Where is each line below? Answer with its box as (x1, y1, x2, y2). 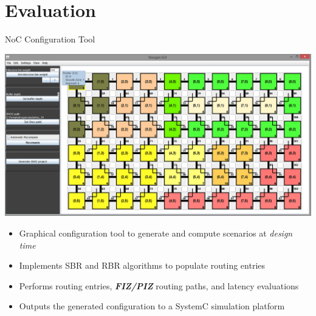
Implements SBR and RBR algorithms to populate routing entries (19, 259, 266, 272)
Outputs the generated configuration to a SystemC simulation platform (19, 300, 285, 312)
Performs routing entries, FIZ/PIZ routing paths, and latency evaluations (19, 279, 299, 292)
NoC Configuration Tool (5, 33, 95, 45)
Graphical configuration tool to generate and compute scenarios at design (19, 227, 293, 240)
